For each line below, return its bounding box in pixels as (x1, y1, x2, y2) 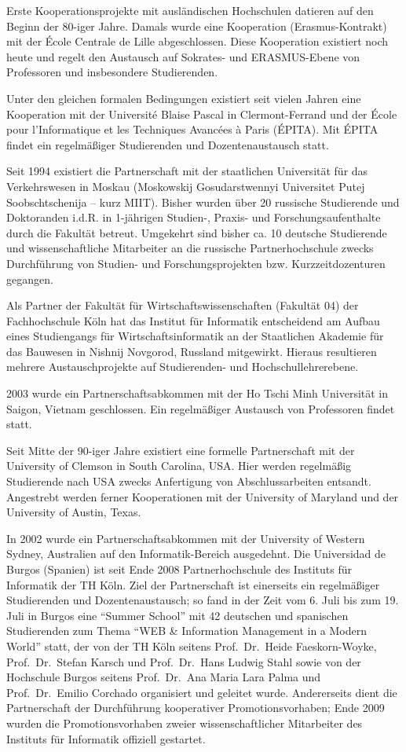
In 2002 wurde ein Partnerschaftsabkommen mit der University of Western (6, 530, 365, 546)
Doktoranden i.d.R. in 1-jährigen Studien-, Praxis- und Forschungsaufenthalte (6, 209, 381, 226)
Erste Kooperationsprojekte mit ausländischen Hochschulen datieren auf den (6, 2, 374, 18)
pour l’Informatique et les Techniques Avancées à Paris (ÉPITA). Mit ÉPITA (6, 121, 379, 138)
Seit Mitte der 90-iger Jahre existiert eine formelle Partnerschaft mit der (6, 442, 355, 458)
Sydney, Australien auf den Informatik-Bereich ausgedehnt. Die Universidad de (6, 545, 386, 562)
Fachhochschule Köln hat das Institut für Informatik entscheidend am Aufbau (6, 312, 380, 328)
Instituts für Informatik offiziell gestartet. (6, 730, 206, 746)
